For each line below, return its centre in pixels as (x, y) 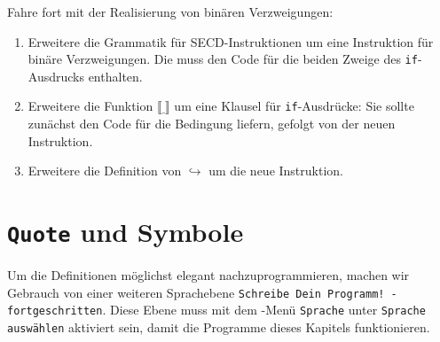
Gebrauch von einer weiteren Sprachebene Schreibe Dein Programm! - (202, 292)
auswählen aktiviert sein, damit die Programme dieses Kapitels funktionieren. (219, 327)
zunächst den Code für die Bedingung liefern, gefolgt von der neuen (212, 124)
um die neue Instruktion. (276, 171)
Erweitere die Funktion (90, 106)
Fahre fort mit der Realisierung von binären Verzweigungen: (170, 12)
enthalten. (115, 76)
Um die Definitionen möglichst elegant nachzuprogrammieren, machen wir (208, 275)
